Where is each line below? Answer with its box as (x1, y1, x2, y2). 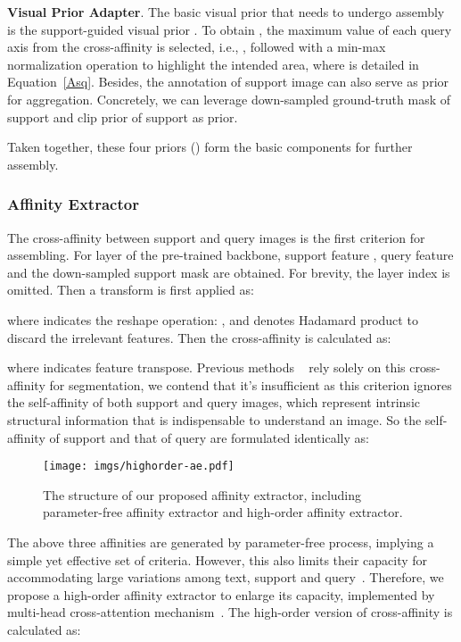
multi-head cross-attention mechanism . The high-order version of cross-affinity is (7, 603, 453, 621)
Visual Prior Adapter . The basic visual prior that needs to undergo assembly (7, 3, 445, 21)
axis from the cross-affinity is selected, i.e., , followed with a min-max (7, 38, 386, 56)
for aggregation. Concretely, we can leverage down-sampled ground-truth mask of (7, 89, 450, 108)
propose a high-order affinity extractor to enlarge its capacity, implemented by (7, 585, 435, 604)
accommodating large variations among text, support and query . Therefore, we (7, 568, 444, 587)
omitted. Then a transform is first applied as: (7, 280, 254, 299)
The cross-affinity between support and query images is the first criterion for (7, 228, 425, 246)
